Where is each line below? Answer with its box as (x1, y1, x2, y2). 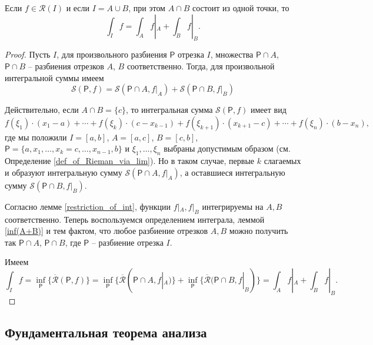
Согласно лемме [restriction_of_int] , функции (5, 200, 171, 212)
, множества (210, 48, 254, 61)
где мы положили (5, 130, 67, 143)
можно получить (229, 225, 288, 237)
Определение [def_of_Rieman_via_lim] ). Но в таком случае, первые (5, 155, 255, 167)
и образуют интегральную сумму (5, 166, 122, 178)
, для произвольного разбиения (56, 48, 167, 61)
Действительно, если (5, 103, 79, 116)
